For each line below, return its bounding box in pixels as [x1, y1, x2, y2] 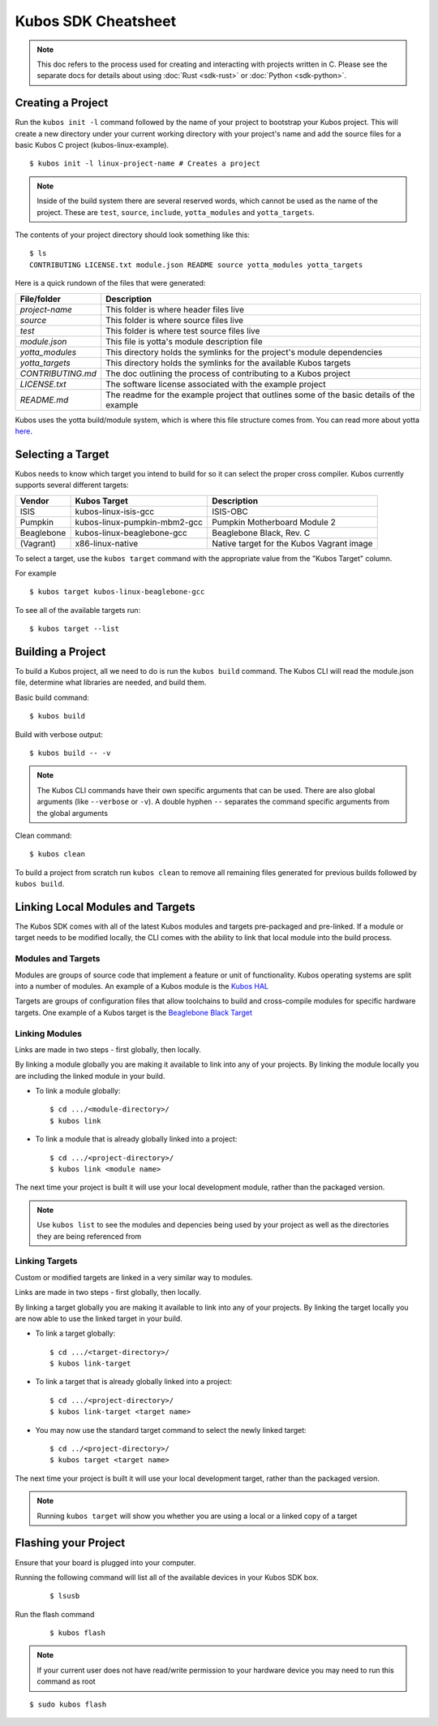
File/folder [19, 293, 61, 304]
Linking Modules [15, 1028, 83, 1039]
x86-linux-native [75, 537, 139, 549]
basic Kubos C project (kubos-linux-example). [15, 140, 170, 150]
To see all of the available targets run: [15, 605, 141, 615]
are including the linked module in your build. [15, 1071, 165, 1081]
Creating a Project [15, 96, 109, 110]
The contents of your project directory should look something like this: [15, 230, 251, 239]
